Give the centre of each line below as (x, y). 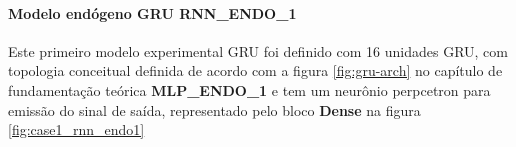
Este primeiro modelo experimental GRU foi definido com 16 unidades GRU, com (258, 50)
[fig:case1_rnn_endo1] (76, 129)
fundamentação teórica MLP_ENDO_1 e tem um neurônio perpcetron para (249, 89)
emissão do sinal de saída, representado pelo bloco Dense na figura (214, 109)
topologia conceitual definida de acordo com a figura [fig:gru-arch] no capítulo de (255, 70)
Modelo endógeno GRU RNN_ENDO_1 (152, 12)
